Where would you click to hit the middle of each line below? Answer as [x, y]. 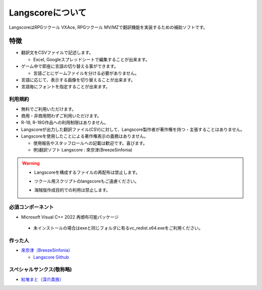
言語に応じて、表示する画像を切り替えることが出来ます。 [78, 80]
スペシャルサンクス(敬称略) [41, 270]
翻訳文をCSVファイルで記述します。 [57, 53]
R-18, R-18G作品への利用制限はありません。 [65, 123]
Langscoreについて [48, 13]
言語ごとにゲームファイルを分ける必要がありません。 [86, 73]
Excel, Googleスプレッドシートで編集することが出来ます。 [91, 59]
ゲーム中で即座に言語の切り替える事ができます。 [70, 66]
